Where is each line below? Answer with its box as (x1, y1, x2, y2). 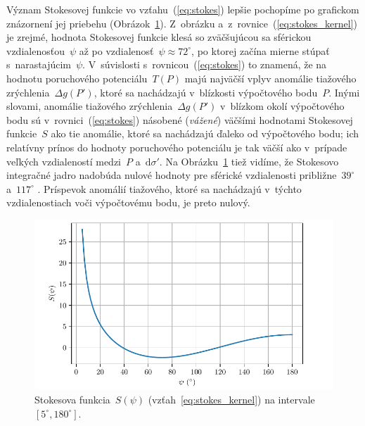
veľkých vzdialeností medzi (6, 154, 122, 168)
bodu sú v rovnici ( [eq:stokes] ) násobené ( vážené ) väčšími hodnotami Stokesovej (6, 112, 353, 127)
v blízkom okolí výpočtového (220, 99, 345, 113)
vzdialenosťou (6, 43, 65, 58)
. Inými (328, 84, 360, 99)
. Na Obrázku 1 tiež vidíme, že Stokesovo (159, 154, 339, 168)
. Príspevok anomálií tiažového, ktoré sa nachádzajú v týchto (37, 181, 302, 196)
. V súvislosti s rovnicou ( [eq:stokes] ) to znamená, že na (82, 57, 327, 72)
